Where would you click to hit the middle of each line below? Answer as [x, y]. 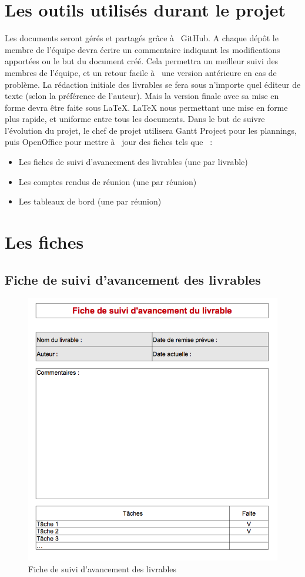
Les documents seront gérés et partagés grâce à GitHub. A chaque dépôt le [142, 38]
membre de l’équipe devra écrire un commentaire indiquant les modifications [143, 49]
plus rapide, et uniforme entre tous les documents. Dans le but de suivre [135, 119]
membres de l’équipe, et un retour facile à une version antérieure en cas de [141, 72]
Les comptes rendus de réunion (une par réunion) [108, 181]
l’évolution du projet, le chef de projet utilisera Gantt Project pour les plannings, [151, 130]
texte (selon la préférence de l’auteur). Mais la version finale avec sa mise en [142, 96]
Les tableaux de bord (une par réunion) [90, 201]
